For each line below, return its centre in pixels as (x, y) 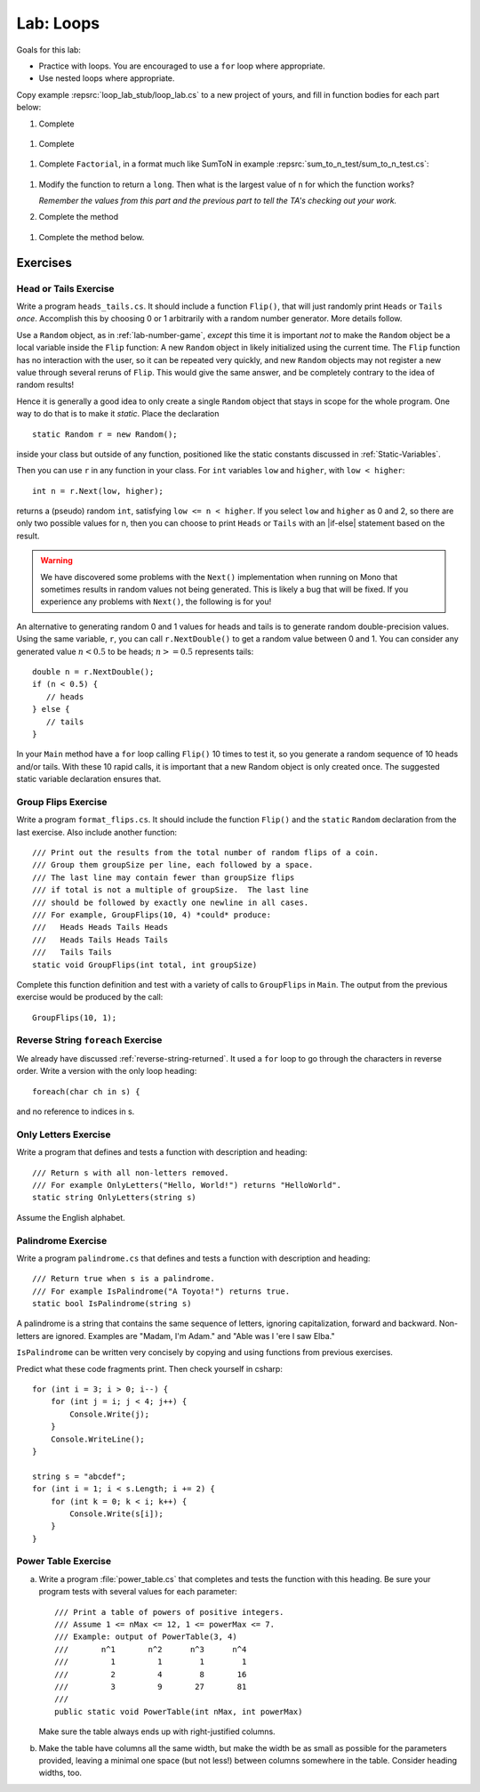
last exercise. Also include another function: (97, 832)
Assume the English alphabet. (71, 1217)
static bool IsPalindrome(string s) (112, 1304)
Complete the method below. (92, 237)
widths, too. (60, 1773)
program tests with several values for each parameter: (138, 1592)
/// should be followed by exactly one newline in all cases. (171, 902)
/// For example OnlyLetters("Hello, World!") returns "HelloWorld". (187, 1185)
